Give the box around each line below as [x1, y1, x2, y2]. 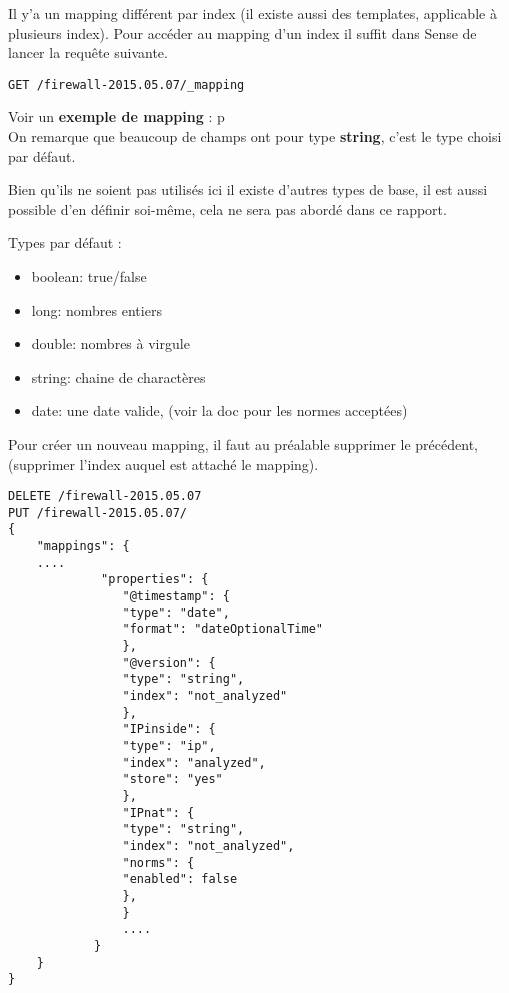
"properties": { [101, 572, 209, 587]
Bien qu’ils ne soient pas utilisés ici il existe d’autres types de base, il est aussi [8, 179, 488, 200]
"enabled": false [122, 872, 238, 887]
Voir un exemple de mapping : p [8, 106, 225, 127]
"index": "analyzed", [122, 755, 266, 770]
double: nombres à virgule [31, 333, 190, 354]
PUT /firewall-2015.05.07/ [8, 505, 187, 520]
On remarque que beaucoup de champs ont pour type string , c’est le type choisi [8, 126, 502, 147]
